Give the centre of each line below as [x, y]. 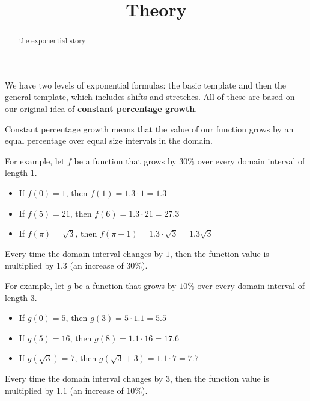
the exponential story [52, 41]
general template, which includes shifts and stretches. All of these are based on [150, 97]
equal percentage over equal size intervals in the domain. [109, 141]
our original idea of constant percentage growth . [101, 109]
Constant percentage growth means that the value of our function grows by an [149, 129]
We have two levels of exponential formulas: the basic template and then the [146, 85]
